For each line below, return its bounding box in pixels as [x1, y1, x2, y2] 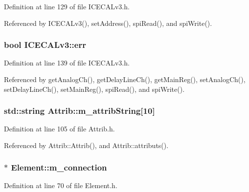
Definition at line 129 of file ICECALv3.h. [4, 1, 130, 11]
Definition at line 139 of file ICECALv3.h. [4, 58, 130, 68]
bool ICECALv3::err [4, 39, 86, 51]
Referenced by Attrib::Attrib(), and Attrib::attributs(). [4, 140, 169, 150]
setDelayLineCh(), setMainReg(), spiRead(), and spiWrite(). [4, 84, 185, 94]
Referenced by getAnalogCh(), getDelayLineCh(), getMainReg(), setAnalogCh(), [4, 74, 246, 84]
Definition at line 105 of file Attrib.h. [4, 124, 115, 134]
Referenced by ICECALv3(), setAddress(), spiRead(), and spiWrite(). [4, 18, 212, 28]
